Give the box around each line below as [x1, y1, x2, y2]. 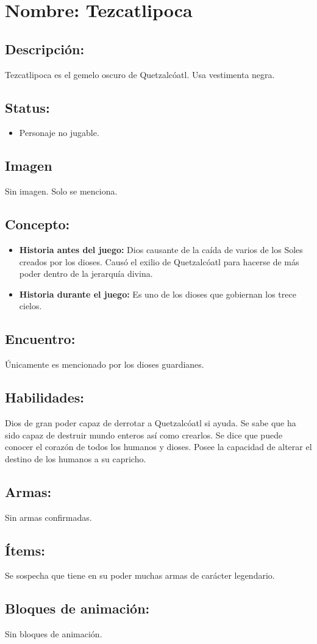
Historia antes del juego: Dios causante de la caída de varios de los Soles [19, 243, 303, 256]
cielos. [19, 299, 42, 312]
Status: [5, 98, 50, 116]
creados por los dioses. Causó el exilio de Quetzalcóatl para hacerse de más [19, 255, 299, 268]
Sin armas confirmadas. [5, 510, 92, 523]
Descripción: [5, 39, 85, 58]
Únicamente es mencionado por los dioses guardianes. [5, 358, 204, 371]
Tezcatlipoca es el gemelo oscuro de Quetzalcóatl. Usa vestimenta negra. [5, 68, 275, 80]
